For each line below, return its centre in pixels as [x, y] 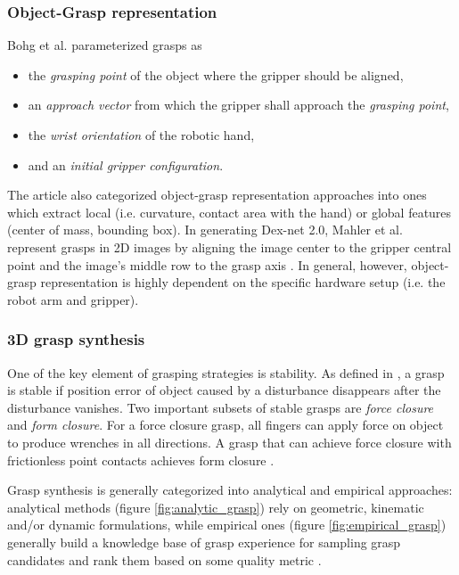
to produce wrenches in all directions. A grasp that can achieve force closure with [229, 442]
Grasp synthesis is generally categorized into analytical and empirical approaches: [230, 490]
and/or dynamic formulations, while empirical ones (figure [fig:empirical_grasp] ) [227, 525]
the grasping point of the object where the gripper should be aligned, [216, 74]
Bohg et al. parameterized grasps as [105, 45]
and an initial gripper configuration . [126, 164]
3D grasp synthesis [76, 339]
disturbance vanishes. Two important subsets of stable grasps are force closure [221, 407]
